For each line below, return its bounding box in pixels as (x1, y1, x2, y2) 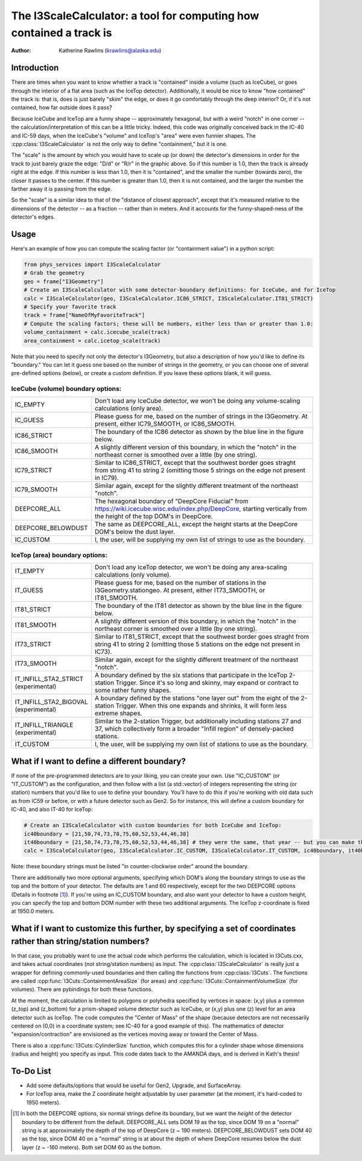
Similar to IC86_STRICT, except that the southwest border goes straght (94, 459, 296, 467)
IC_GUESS (14, 416, 44, 424)
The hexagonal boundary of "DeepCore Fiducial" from (94, 497, 249, 505)
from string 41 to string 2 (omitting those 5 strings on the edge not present (94, 466, 306, 475)
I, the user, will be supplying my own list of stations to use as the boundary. (94, 740, 308, 749)
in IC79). (94, 474, 119, 482)
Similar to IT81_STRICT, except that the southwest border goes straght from (94, 633, 310, 641)
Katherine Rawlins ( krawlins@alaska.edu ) (59, 47, 162, 54)
